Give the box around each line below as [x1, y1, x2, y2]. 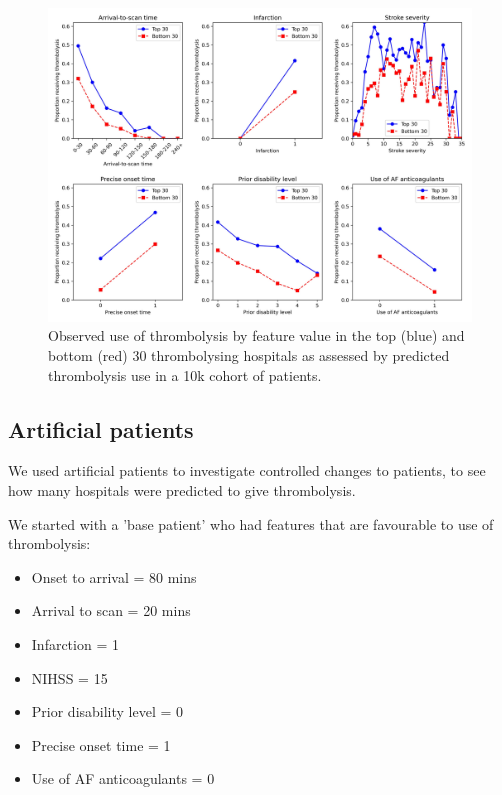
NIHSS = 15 [31, 667, 108, 688]
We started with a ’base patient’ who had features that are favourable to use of [8, 513, 494, 534]
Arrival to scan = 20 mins [31, 600, 191, 621]
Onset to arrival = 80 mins [31, 566, 197, 587]
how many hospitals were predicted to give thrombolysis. [8, 480, 356, 501]
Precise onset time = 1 [31, 734, 171, 755]
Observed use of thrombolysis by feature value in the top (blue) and [48, 325, 465, 346]
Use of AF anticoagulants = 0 [31, 768, 215, 789]
